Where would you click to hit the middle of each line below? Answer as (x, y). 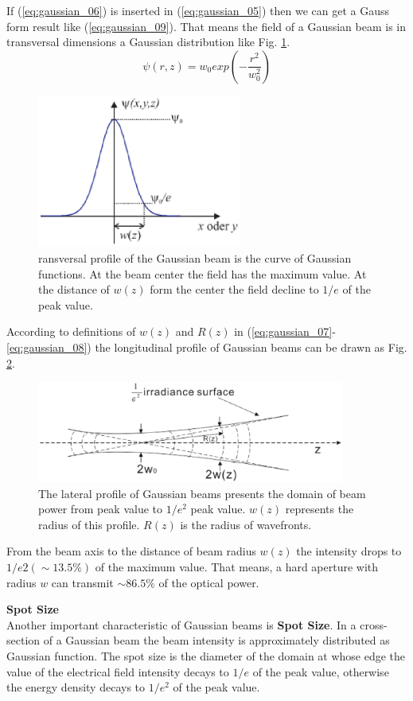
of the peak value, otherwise (321, 671)
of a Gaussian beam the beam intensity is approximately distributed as (216, 640)
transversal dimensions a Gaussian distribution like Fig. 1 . (148, 42)
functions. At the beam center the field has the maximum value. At (203, 273)
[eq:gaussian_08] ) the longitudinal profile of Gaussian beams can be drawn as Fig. (207, 347)
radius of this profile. (89, 524)
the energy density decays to (76, 687)
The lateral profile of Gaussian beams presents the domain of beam (202, 493)
